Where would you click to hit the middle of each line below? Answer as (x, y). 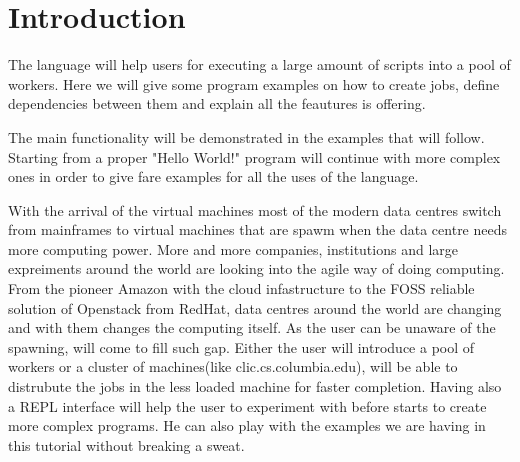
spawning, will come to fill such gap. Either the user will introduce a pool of (241, 346)
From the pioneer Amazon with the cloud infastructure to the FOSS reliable (241, 288)
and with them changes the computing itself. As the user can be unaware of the (252, 327)
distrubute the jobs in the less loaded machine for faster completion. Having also (255, 386)
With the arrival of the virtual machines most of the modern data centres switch (255, 209)
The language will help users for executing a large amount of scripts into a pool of (259, 64)
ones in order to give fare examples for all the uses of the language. (213, 176)
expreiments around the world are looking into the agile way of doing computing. (256, 268)
